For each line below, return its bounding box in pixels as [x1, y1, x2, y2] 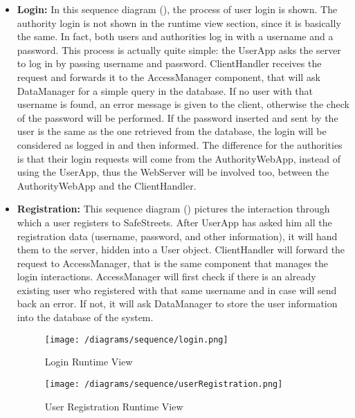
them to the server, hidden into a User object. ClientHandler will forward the [17, 242, 345, 257]
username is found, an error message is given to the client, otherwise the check [17, 97, 349, 111]
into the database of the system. [17, 310, 154, 325]
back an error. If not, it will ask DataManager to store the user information [17, 296, 338, 311]
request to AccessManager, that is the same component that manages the [17, 255, 329, 270]
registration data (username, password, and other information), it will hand [17, 228, 338, 243]
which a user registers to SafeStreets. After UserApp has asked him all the [17, 215, 332, 229]
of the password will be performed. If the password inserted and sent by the [17, 110, 338, 125]
